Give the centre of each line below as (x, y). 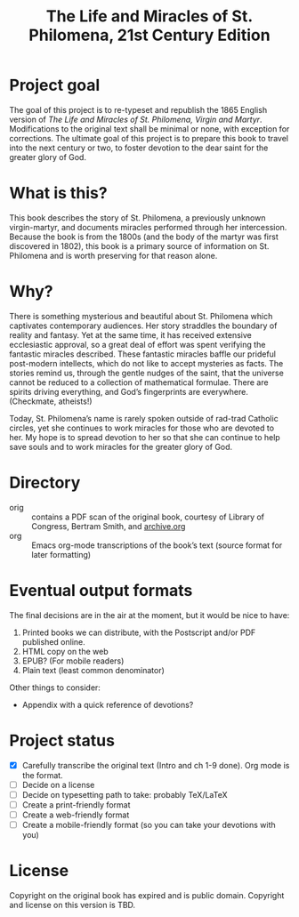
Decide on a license (58, 784)
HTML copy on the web (65, 651)
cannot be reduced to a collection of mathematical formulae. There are (139, 382)
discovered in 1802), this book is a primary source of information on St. (139, 245)
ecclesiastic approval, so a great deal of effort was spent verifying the (137, 344)
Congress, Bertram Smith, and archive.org (109, 526)
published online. (54, 641)
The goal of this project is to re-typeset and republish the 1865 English (138, 109)
